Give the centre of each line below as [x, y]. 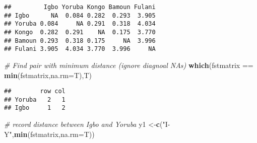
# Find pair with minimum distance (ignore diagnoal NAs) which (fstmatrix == [129, 65]
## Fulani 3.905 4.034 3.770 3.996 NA [80, 49]
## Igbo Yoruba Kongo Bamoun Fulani [80, 7]
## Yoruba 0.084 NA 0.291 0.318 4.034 [80, 24]
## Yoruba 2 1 [35, 99]
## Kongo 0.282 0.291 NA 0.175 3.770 [80, 32]
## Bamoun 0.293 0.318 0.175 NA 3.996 [80, 41]
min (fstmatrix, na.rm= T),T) [48, 75]
